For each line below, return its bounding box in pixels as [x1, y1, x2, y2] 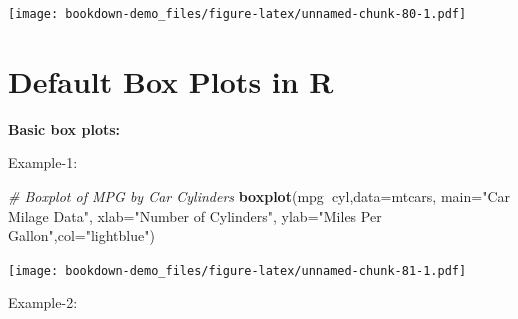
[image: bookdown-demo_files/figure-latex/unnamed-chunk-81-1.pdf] [8, 263, 467, 278]
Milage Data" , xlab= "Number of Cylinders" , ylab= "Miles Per [8, 205, 382, 226]
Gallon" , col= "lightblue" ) [8, 225, 155, 246]
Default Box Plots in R [8, 60, 334, 101]
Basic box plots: [8, 118, 121, 139]
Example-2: [8, 292, 78, 313]
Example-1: [8, 152, 78, 173]
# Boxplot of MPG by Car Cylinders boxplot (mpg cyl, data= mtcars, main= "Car [8, 185, 511, 206]
